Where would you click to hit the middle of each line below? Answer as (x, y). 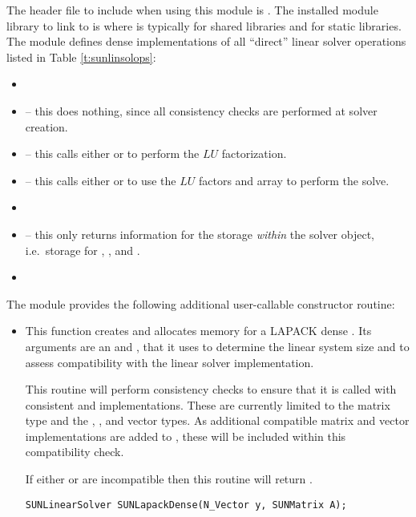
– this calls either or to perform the (112, 153)
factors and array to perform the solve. (294, 180)
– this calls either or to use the (101, 180)
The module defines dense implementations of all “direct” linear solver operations (206, 41)
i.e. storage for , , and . (83, 250)
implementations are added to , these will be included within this (186, 436)
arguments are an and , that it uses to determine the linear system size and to (217, 346)
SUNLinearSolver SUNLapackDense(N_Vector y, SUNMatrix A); (186, 505)
